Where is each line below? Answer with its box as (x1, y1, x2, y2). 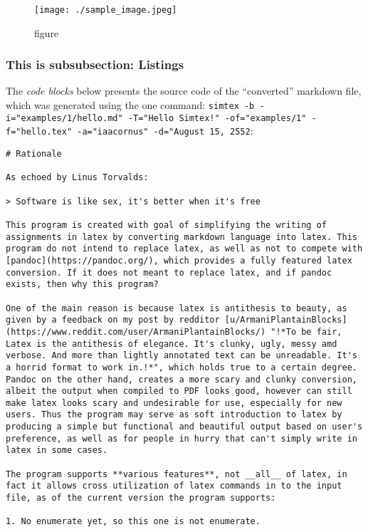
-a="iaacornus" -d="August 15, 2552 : (77, 123, 253, 138)
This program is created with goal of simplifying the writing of (6, 219, 327, 230)
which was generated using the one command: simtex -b (6, 98, 255, 113)
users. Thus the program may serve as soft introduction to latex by (6, 410, 342, 420)
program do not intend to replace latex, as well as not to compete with (6, 244, 363, 254)
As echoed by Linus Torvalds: (6, 172, 149, 183)
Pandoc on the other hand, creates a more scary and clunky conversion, (6, 374, 357, 385)
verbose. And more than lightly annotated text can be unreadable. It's (6, 350, 357, 361)
